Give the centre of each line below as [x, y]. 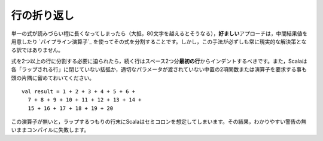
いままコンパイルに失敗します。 [50, 130]
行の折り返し [43, 16]
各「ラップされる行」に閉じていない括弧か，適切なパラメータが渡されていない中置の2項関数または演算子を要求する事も [159, 69]
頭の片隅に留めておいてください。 [53, 78]
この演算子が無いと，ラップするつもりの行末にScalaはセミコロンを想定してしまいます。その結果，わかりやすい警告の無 [159, 122]
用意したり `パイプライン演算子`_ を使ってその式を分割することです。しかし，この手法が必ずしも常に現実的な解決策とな [159, 41]
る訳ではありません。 [37, 50]
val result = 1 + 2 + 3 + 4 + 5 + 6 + [79, 91]
